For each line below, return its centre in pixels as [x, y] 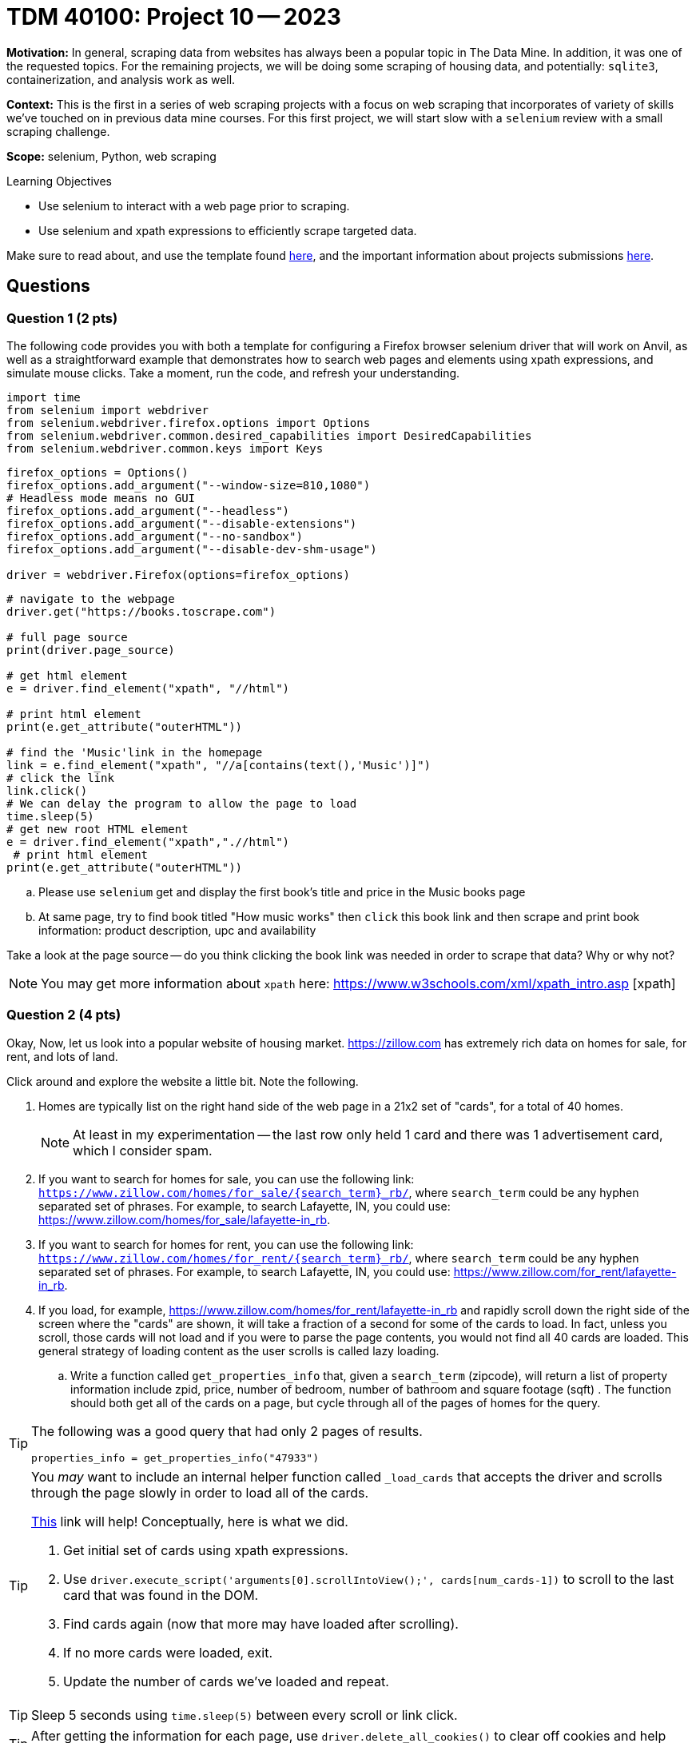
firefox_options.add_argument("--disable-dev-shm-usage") [192, 549]
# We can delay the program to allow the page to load [182, 803]
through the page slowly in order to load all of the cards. [200, 1492]
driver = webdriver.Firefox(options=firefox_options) [178, 574]
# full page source [67, 637]
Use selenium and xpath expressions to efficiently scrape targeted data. [228, 230]
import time [44, 397]
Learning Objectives [59, 181]
